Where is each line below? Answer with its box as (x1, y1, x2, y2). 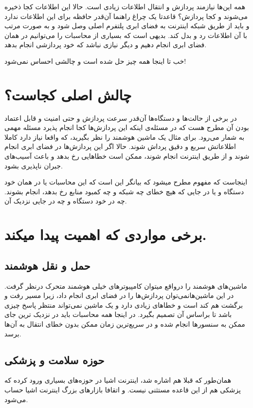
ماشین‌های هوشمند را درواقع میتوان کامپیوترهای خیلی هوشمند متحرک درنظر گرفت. (4, 280, 247, 291)
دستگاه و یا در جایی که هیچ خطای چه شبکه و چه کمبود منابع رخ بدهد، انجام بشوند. (4, 186, 244, 196)
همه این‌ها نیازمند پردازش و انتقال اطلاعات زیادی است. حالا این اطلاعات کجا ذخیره (4, 1, 246, 11)
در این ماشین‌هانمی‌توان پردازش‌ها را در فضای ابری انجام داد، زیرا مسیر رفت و (4, 290, 234, 300)
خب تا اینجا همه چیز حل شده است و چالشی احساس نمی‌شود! (4, 56, 186, 66)
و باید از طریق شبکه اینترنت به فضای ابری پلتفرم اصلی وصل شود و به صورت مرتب (4, 20, 250, 31)
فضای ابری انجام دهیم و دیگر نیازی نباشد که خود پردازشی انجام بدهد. (4, 39, 207, 50)
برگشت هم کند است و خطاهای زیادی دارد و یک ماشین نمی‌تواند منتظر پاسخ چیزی (4, 299, 243, 310)
